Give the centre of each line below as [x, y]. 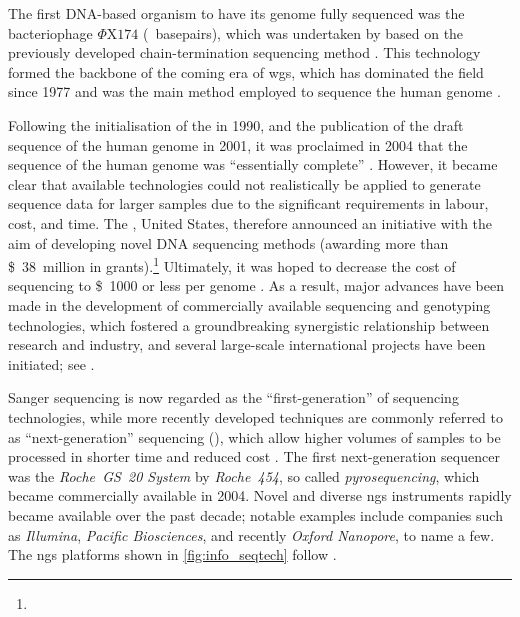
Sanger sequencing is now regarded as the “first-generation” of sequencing [233, 397]
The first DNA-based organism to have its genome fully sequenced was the [236, 13]
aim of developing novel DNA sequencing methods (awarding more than [228, 242]
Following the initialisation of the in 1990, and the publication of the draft [236, 124]
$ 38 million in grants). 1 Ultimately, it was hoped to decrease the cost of [232, 264]
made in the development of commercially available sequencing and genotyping [249, 304]
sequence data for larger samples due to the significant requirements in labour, [248, 203]
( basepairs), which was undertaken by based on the [303, 32]
